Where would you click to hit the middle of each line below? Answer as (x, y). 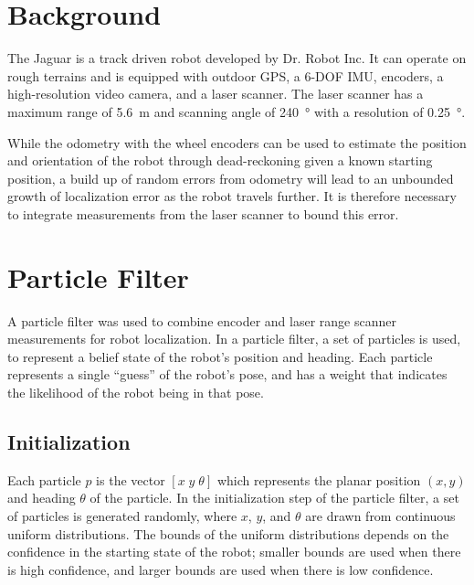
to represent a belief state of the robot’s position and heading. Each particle (220, 356)
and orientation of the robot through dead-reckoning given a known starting (220, 160)
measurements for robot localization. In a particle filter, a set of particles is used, (234, 339)
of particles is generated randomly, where (122, 515)
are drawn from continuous (380, 515)
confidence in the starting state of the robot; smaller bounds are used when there (234, 552)
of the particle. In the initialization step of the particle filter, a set (274, 498)
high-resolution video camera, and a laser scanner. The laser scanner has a (216, 94)
